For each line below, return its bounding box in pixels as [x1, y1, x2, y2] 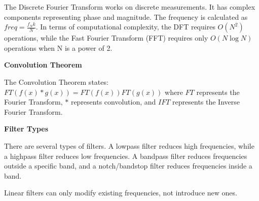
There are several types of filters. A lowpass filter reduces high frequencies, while [4, 140, 254, 151]
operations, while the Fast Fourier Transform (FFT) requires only [4, 32, 208, 43]
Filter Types [4, 123, 49, 134]
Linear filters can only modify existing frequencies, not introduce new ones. [4, 187, 237, 198]
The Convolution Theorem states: [4, 76, 108, 87]
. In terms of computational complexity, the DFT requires [35, 21, 215, 32]
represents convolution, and [70, 96, 156, 107]
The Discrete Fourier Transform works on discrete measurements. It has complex [4, 2, 255, 12]
